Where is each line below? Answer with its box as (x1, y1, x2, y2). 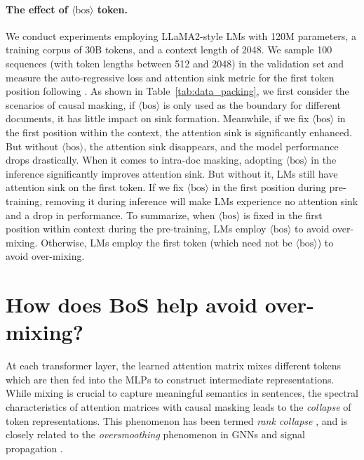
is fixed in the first (243, 207, 323, 222)
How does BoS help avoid (6, 290, 258, 319)
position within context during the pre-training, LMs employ (6, 221, 267, 236)
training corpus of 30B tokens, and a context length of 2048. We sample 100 (6, 42, 332, 57)
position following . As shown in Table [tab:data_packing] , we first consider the (6, 84, 349, 98)
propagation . (6, 440, 63, 455)
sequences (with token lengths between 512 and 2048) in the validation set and (6, 55, 344, 70)
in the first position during (212, 180, 326, 195)
